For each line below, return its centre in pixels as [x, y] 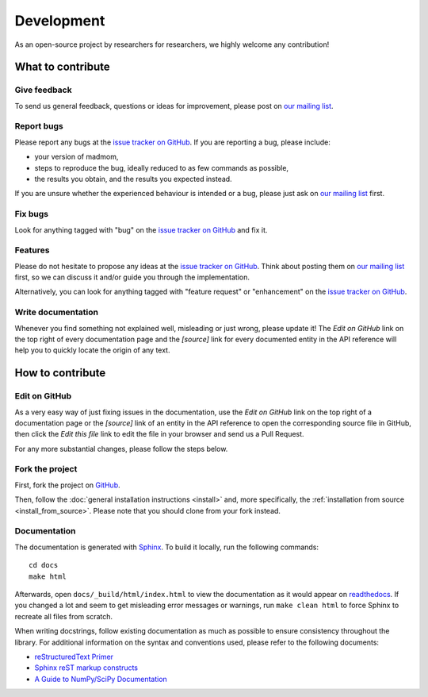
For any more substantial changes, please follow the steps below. [121, 449]
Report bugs [39, 126]
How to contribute [60, 373]
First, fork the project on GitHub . [67, 485]
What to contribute [62, 67]
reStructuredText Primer [74, 657]
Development [60, 21]
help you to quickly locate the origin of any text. [92, 350]
